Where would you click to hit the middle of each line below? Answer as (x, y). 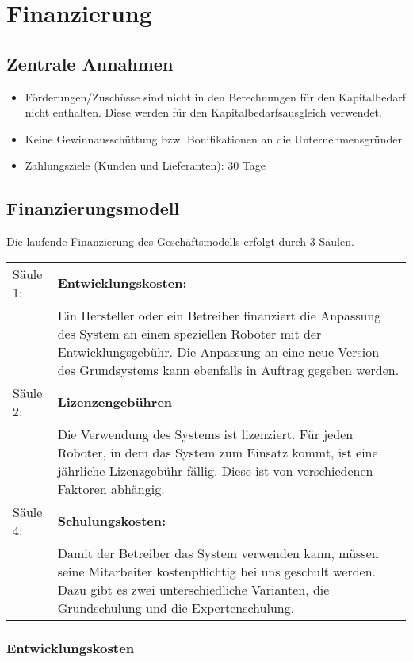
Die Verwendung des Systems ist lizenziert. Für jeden (205, 434)
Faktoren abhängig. (111, 488)
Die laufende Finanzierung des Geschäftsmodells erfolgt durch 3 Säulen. (180, 241)
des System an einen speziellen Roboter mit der (189, 333)
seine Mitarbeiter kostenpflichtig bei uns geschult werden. (217, 571)
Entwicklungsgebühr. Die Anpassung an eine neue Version (218, 351)
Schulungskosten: (112, 521)
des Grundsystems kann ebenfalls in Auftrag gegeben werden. (228, 369)
